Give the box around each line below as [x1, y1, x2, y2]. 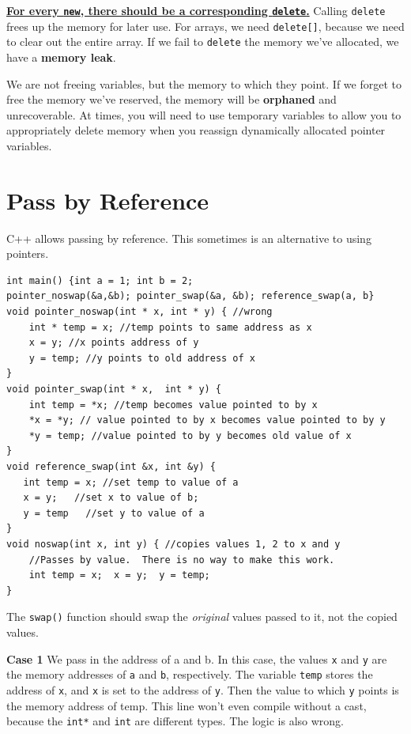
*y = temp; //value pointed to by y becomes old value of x [28, 429, 352, 441]
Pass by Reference [6, 183, 209, 216]
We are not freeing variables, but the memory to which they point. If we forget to [6, 75, 402, 92]
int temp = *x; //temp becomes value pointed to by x [28, 399, 318, 411]
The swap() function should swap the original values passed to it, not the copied [6, 608, 398, 625]
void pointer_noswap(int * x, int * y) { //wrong [6, 306, 273, 318]
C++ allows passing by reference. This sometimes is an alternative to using [6, 229, 371, 246]
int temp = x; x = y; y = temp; [28, 569, 210, 581]
